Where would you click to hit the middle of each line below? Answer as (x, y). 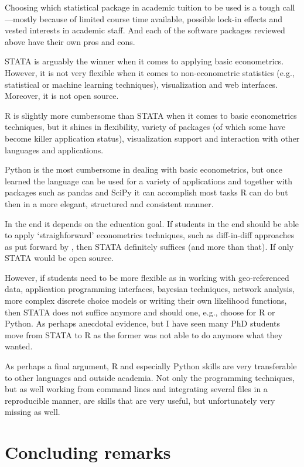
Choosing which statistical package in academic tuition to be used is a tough (142, 7)
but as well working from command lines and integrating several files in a (136, 389)
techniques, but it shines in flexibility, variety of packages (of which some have (145, 127)
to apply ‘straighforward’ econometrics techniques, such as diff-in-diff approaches (150, 235)
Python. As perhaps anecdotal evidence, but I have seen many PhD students (143, 323)
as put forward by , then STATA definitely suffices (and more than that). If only (149, 246)
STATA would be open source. (59, 258)
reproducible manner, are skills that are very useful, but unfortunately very (140, 400)
